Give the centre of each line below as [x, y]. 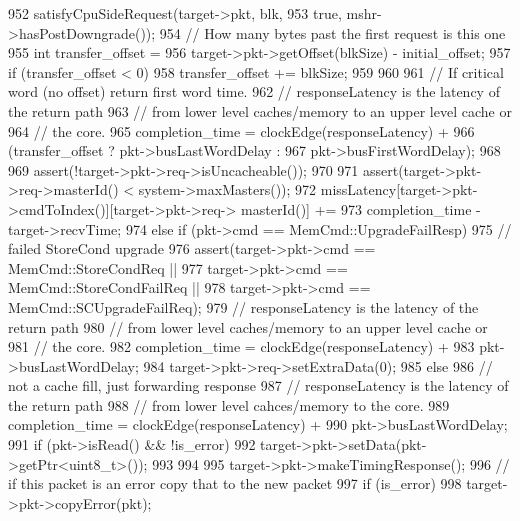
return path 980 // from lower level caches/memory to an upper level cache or [248, 326]
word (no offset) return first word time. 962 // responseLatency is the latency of [254, 91]
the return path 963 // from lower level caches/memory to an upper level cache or [260, 110]
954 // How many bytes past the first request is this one [332, 32]
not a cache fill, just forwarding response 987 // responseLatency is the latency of [258, 385]
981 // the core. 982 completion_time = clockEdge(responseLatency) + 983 [241, 346]
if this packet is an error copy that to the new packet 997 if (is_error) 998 [235, 483]
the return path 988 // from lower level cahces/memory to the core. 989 [229, 404]
